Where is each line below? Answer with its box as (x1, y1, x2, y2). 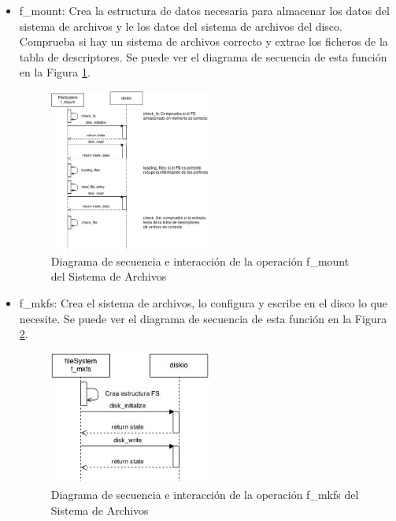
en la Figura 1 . (19, 64, 91, 80)
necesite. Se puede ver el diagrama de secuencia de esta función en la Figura (19, 310, 387, 326)
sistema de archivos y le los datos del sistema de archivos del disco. (19, 17, 342, 34)
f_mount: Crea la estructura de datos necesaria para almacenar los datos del (19, 2, 390, 18)
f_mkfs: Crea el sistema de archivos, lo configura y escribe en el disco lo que (19, 295, 388, 311)
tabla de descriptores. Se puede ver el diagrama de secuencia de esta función (19, 48, 387, 65)
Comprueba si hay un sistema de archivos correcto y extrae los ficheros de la (19, 33, 388, 50)
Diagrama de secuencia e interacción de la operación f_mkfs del (50, 486, 359, 503)
